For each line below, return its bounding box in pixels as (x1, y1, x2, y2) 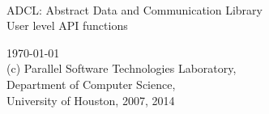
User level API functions (6, 17, 128, 34)
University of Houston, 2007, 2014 (6, 91, 175, 108)
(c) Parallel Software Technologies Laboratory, (6, 60, 237, 77)
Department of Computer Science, (6, 75, 176, 92)
